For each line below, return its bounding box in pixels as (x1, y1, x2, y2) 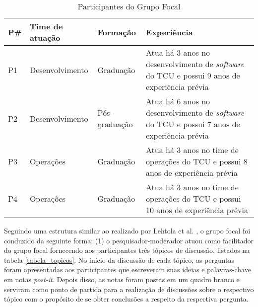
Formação (97, 26, 136, 38)
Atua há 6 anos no (146, 95, 210, 107)
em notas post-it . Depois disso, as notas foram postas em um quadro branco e (4, 274, 240, 284)
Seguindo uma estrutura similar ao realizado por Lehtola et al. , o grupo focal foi (4, 226, 251, 235)
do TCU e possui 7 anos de (146, 118, 240, 130)
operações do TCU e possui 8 (146, 155, 248, 167)
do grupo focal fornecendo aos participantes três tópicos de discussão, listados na (4, 245, 250, 255)
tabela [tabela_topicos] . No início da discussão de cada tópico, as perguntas (4, 254, 235, 265)
